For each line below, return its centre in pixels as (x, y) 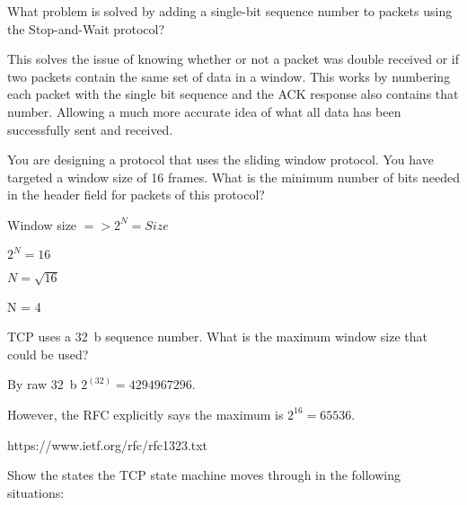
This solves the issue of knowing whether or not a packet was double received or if (233, 59)
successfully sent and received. (90, 129)
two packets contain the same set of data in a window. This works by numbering (229, 76)
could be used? (48, 354)
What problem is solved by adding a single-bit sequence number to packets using (230, 11)
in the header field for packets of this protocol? (136, 195)
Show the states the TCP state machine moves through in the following (204, 475)
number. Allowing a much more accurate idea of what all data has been (204, 111)
